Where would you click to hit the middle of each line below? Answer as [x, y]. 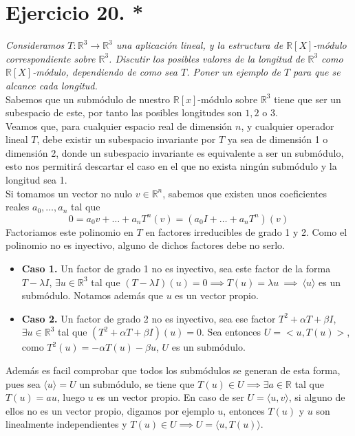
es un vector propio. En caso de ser [170, 397]
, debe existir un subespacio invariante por [126, 139]
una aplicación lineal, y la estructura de [200, 45]
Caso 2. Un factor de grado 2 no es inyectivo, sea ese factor [149, 318]
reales [18, 207]
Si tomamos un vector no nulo [69, 193]
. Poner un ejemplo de [234, 72]
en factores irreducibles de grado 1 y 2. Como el [246, 231]
